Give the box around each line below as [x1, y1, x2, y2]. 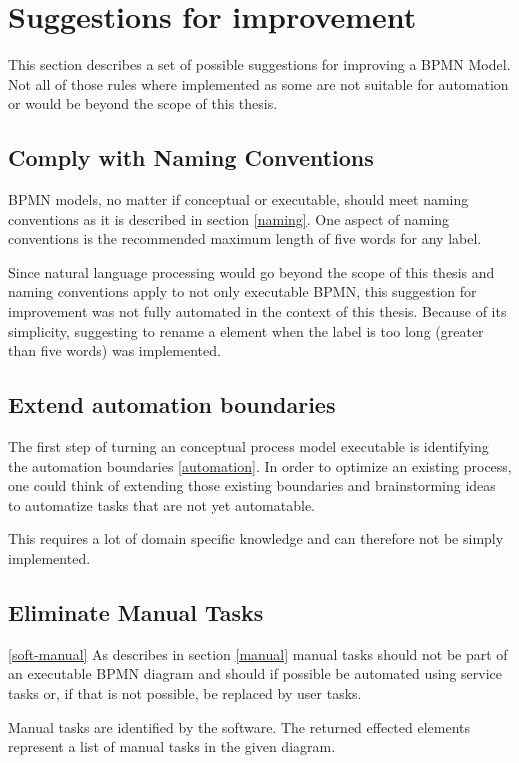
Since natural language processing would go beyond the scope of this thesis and [8, 261, 495, 282]
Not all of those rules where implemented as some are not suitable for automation [8, 73, 509, 94]
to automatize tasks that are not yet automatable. [8, 494, 316, 515]
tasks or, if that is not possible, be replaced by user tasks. [8, 683, 362, 704]
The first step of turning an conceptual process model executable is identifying [8, 436, 489, 457]
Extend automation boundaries [8, 389, 336, 420]
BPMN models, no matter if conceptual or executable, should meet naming [8, 189, 469, 210]
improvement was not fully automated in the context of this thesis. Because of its [8, 301, 507, 322]
